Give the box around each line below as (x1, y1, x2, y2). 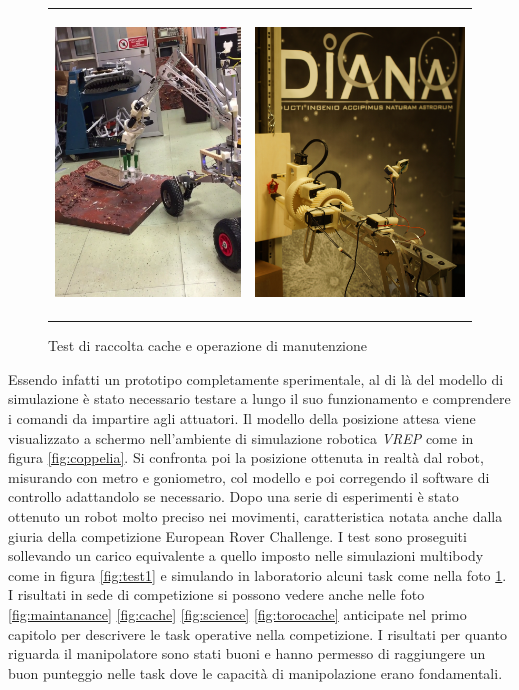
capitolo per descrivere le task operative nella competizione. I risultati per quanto (8, 623, 508, 644)
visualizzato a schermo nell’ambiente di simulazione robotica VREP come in (8, 427, 474, 448)
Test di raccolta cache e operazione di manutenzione (48, 335, 368, 356)
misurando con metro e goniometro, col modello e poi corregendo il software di (8, 466, 490, 487)
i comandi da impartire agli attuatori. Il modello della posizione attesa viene (8, 407, 476, 428)
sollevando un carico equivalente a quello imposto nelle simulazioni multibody (8, 545, 484, 566)
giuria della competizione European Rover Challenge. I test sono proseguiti (8, 525, 467, 546)
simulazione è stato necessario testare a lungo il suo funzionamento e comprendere (8, 388, 511, 409)
